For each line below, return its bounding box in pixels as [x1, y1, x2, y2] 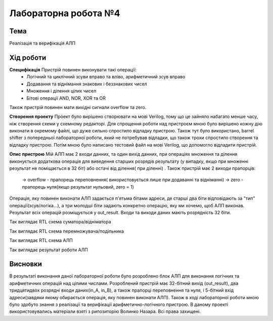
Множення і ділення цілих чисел [26, 88, 97, 94]
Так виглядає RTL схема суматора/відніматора [9, 219, 111, 225]
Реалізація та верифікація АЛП [9, 40, 76, 47]
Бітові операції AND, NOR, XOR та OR [26, 95, 106, 101]
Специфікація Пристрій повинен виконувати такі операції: [9, 66, 136, 73]
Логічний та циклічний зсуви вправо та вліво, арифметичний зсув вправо [26, 74, 186, 80]
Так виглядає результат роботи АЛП [9, 247, 88, 253]
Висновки [9, 260, 42, 268]
